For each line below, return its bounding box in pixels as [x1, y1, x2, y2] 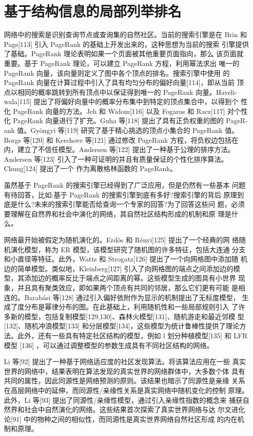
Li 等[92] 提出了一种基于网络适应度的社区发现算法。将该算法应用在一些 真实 [4, 356, 246, 367]
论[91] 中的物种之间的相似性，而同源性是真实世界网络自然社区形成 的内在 [4, 414, 238, 424]
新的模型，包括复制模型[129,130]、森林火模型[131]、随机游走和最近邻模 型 [10, 311, 245, 321]
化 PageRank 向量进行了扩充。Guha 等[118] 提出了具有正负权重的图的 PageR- [4, 115, 248, 126]
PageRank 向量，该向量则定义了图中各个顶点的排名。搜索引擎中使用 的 [4, 67, 230, 78]
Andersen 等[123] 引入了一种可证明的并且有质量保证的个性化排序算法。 [4, 153, 228, 164]
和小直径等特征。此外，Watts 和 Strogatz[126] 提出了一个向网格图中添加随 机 [4, 254, 248, 264]
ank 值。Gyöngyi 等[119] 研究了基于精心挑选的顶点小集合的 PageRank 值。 [4, 125, 239, 135]
